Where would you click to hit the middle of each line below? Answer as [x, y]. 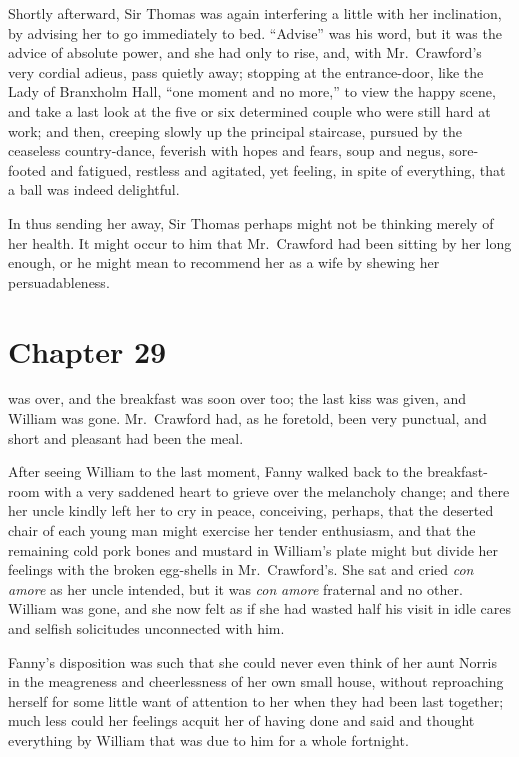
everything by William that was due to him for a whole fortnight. [208, 739]
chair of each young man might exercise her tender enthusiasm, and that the [242, 530]
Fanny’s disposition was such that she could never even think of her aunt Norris [252, 661]
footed [27, 169]
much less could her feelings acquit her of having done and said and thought [241, 720]
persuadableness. [59, 281]
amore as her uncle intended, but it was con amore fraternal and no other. [235, 588]
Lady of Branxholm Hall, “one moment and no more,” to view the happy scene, [252, 91]
